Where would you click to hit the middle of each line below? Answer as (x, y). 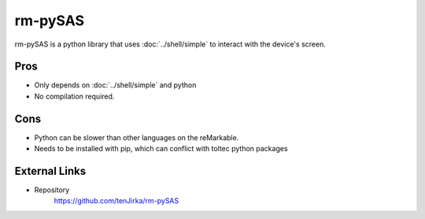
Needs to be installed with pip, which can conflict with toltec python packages (161, 149)
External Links (50, 171)
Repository (52, 190)
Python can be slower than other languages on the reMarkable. (137, 137)
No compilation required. (74, 96)
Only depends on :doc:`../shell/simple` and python (115, 85)
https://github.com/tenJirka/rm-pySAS (116, 201)
